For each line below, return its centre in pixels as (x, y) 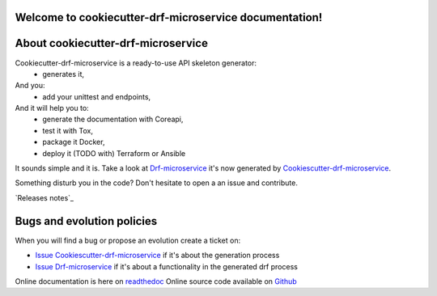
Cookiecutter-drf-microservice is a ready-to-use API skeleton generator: (136, 63)
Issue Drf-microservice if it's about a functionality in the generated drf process (167, 266)
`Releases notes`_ (45, 197)
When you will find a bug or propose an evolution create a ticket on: (128, 240)
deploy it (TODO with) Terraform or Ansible (114, 153)
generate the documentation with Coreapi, (113, 119)
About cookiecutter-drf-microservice (111, 43)
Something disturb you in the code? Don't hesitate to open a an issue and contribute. (157, 183)
